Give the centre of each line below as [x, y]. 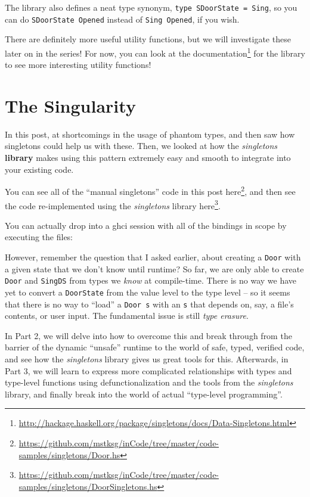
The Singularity [70, 105]
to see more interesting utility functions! [78, 65]
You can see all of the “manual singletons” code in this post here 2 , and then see [150, 190]
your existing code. [39, 169]
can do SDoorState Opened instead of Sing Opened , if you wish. [122, 19]
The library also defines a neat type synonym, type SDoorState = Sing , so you [151, 7]
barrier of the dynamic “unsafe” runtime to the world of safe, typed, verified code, [155, 347]
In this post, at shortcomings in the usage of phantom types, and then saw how [150, 134]
